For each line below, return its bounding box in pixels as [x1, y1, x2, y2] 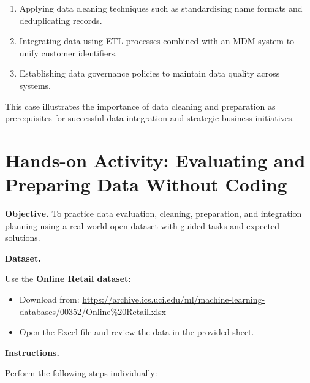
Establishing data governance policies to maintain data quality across [19, 67, 280, 80]
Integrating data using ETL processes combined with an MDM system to [19, 34, 295, 47]
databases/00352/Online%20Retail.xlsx [19, 305, 167, 317]
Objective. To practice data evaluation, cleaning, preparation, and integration [5, 207, 302, 220]
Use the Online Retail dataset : [5, 272, 131, 285]
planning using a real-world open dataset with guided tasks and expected [5, 219, 280, 232]
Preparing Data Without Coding [5, 172, 287, 197]
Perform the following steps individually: [5, 366, 157, 379]
